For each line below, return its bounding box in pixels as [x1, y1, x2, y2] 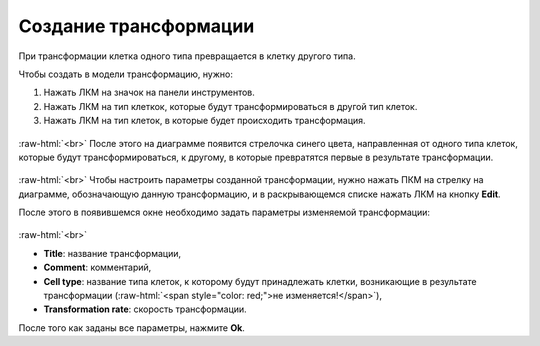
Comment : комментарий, [43, 261, 152, 274]
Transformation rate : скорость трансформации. [43, 303, 247, 315]
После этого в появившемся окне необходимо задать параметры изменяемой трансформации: [18, 206, 430, 219]
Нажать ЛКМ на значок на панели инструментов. [43, 86, 255, 99]
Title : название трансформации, [43, 247, 182, 259]
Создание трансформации [18, 15, 255, 37]
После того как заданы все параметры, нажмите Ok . [18, 321, 245, 334]
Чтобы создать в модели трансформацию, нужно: [18, 68, 234, 80]
